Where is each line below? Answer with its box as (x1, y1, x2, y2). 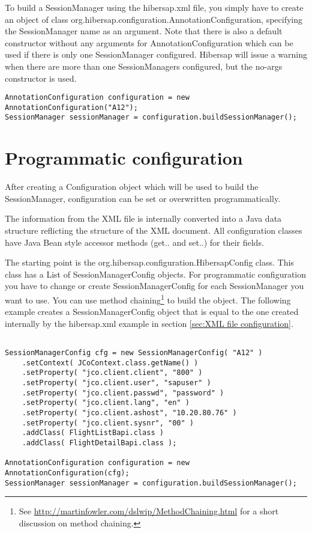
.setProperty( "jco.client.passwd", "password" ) (22, 388, 224, 397)
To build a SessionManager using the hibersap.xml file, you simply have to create (5, 1, 304, 13)
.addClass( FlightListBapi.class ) (22, 428, 164, 437)
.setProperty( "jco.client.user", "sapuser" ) (22, 379, 211, 388)
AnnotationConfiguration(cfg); (5, 468, 130, 477)
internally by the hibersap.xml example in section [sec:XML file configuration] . (5, 317, 293, 329)
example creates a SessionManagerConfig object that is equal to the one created (5, 305, 299, 318)
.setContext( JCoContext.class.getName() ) (22, 358, 199, 367)
